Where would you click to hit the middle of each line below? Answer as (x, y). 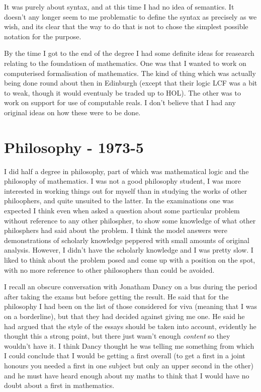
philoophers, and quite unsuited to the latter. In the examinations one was (119, 201)
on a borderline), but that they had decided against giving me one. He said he (124, 316)
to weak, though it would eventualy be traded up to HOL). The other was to (122, 92)
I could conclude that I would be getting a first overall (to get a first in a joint (125, 356)
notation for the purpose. (43, 36)
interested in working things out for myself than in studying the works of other (126, 190)
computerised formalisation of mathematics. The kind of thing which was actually (130, 73)
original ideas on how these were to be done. (72, 112)
